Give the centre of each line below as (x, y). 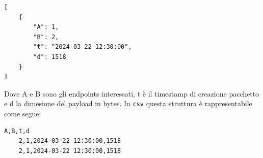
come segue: (23, 113)
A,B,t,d (17, 131)
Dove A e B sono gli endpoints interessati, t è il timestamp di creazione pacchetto (132, 93)
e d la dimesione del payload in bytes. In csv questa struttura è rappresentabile (128, 103)
